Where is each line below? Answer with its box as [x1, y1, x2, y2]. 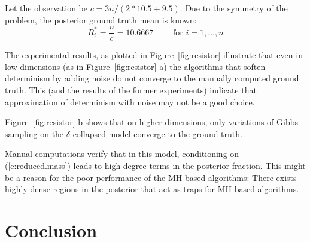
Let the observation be [5, 2, 87, 14]
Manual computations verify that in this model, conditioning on [5, 147, 239, 160]
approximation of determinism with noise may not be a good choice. [5, 95, 255, 108]
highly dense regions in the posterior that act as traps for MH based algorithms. [5, 183, 299, 195]
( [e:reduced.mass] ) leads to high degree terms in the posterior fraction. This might [5, 159, 306, 171]
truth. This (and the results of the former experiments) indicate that [5, 84, 257, 96]
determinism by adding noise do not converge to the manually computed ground [5, 72, 299, 84]
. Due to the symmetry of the [180, 2, 288, 14]
